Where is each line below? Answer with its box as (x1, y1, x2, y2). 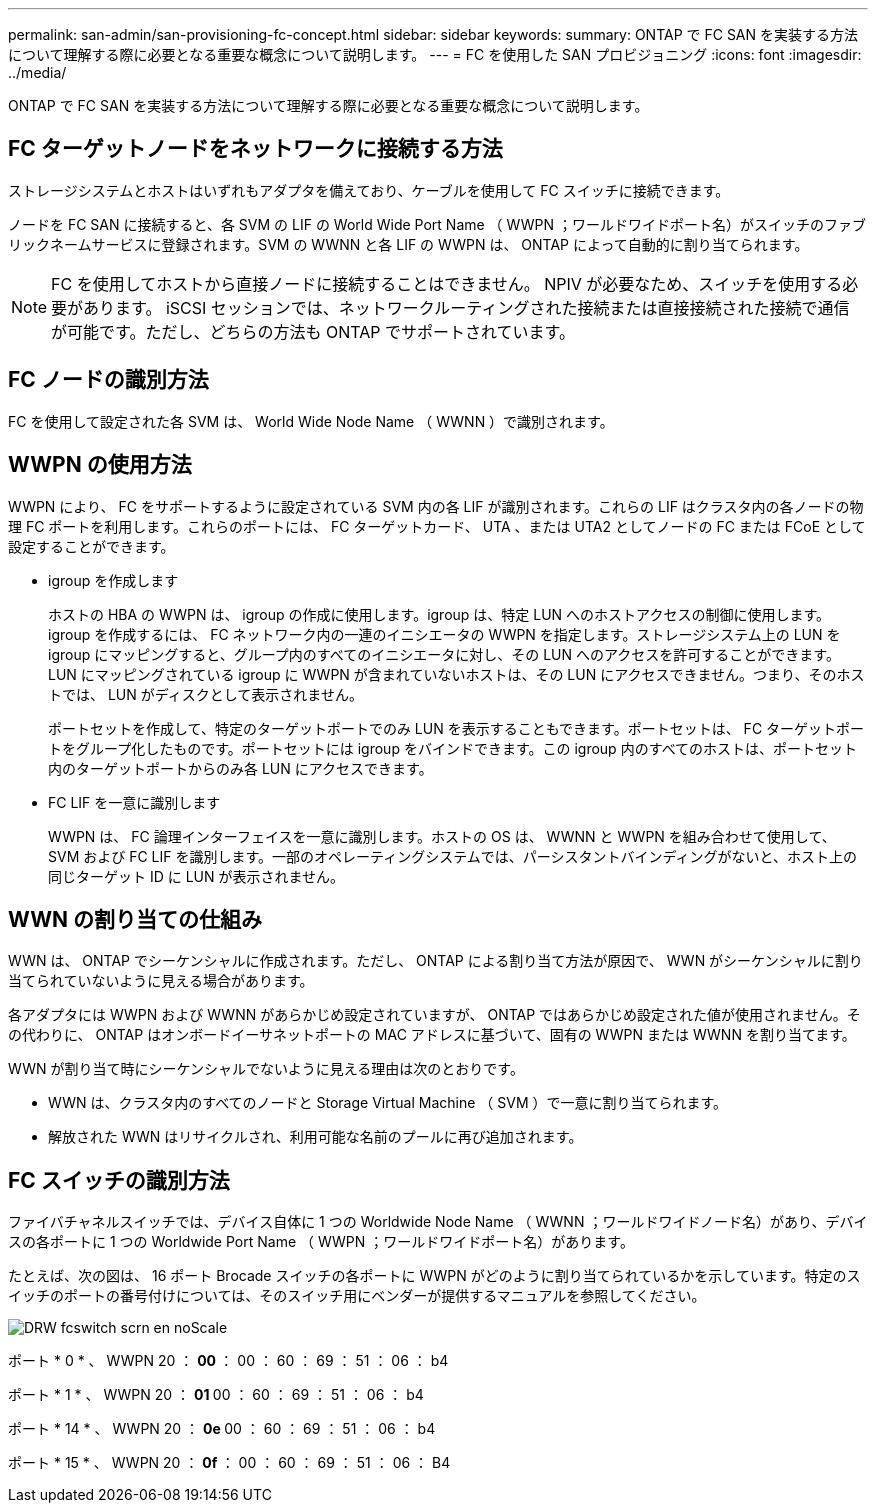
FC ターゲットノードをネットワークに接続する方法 (8, 136, 503, 162)
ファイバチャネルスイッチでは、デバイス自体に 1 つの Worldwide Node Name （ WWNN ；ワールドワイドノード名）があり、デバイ (8, 1213, 868, 1231)
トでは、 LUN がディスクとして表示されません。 (48, 685, 363, 703)
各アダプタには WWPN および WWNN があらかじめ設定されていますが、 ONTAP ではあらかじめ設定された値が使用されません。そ (8, 1006, 861, 1024)
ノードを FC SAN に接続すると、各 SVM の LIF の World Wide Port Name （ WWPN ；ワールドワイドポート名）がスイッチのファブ (8, 215, 866, 233)
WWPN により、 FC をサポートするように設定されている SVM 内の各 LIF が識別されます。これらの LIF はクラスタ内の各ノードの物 (8, 497, 864, 515)
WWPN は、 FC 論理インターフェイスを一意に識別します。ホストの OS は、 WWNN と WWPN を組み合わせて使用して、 (48, 827, 836, 845)
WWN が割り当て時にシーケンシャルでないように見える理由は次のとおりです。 (8, 1060, 524, 1078)
